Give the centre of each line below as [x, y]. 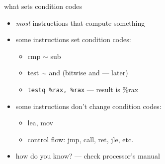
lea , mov [40, 123]
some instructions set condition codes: [73, 39]
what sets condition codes [43, 6]
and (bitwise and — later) [88, 73]
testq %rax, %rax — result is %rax [83, 89]
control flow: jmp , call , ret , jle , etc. [81, 139]
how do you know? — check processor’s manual [88, 156]
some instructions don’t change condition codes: [88, 106]
